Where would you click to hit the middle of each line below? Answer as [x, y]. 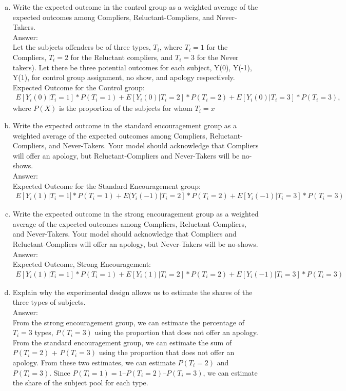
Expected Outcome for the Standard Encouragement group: [107, 185]
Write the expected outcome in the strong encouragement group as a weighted [136, 214]
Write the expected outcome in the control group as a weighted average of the [135, 7]
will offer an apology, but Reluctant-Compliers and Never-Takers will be [126, 155]
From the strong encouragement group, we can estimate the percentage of [129, 322]
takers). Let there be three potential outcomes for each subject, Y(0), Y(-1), [132, 67]
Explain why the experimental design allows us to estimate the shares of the [132, 292]
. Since [60, 372]
